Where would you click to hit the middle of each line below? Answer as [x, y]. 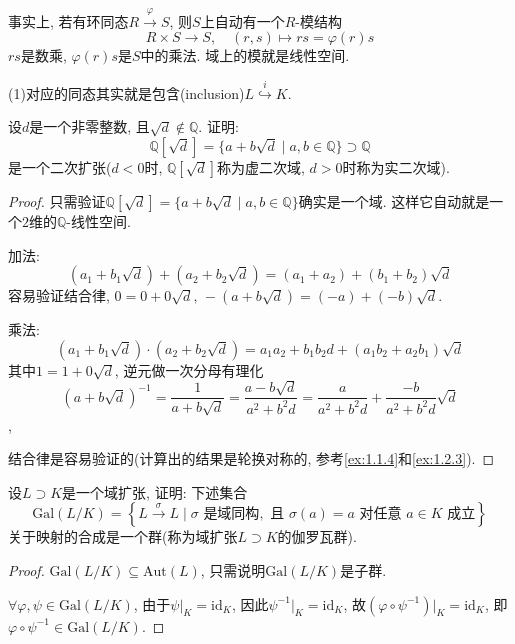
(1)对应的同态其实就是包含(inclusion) [126, 92]
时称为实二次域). [396, 166]
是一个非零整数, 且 [89, 126]
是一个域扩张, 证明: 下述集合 [155, 491]
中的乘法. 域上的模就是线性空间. [245, 55]
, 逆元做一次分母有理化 [189, 369]
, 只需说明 [233, 569]
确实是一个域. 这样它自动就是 [394, 200]
